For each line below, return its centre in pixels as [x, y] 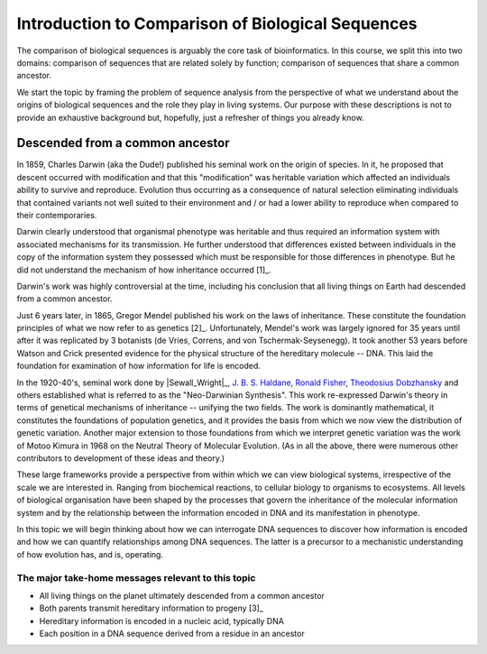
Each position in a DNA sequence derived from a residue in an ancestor [172, 634]
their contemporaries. [57, 215]
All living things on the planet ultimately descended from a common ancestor [182, 595]
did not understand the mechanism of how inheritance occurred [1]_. [144, 270]
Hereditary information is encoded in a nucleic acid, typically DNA [161, 621]
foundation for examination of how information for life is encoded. [139, 366]
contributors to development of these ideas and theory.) [121, 458]
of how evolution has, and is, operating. [90, 554]
